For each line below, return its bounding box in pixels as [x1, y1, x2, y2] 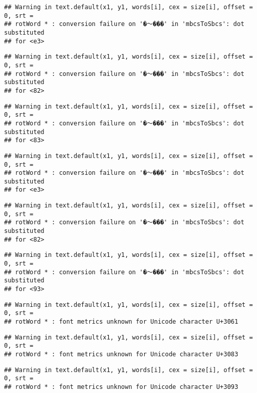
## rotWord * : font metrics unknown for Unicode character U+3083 [4, 350, 239, 358]
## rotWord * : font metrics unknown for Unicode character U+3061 [4, 318, 239, 325]
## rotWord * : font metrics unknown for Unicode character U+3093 [4, 383, 239, 390]
